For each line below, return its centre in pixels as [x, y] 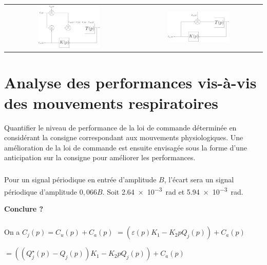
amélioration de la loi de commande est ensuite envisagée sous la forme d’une [126, 147]
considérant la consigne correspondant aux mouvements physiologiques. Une [124, 137]
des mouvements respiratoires [111, 102]
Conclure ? [24, 209]
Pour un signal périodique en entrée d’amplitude [80, 179]
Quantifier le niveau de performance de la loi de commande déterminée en [120, 127]
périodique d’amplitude [41, 191]
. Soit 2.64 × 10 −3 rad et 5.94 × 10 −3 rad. [173, 191]
